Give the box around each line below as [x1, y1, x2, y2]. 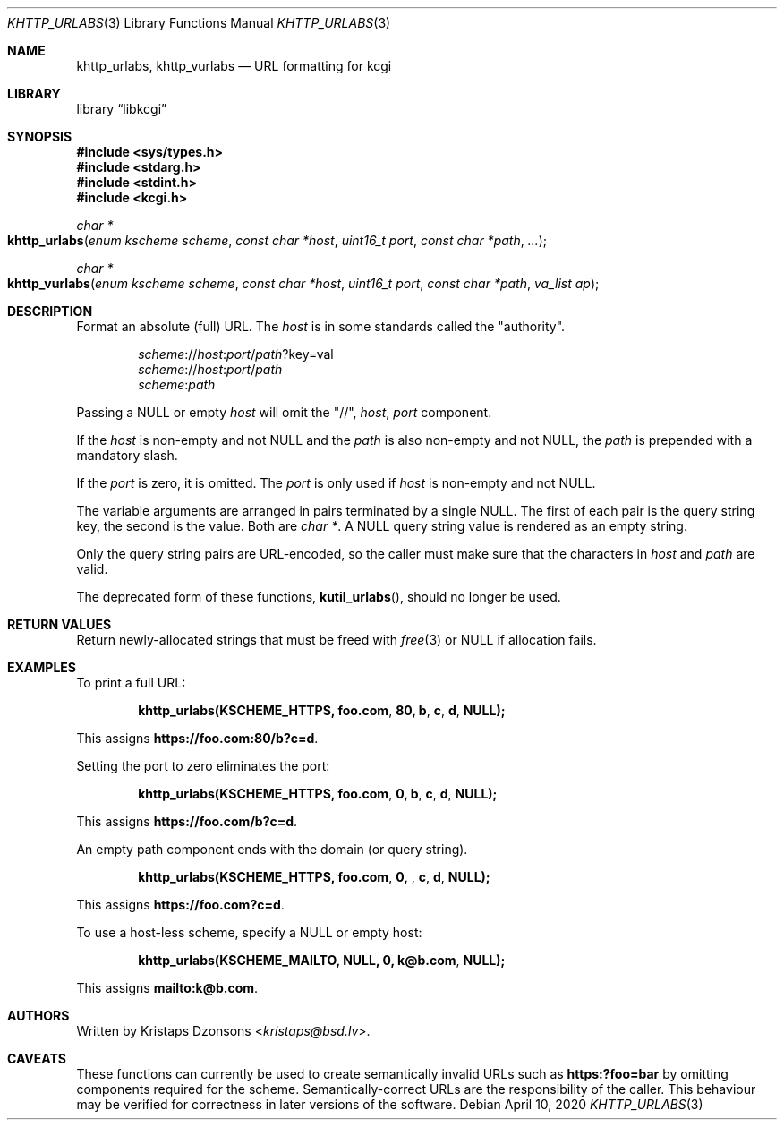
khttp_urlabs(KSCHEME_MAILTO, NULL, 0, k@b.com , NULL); [138, 952, 506, 968]
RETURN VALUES [7, 617, 112, 632]
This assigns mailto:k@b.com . [76, 980, 259, 995]
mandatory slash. [76, 448, 178, 463]
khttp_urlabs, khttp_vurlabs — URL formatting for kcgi [76, 58, 392, 73]
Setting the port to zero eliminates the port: [76, 758, 330, 773]
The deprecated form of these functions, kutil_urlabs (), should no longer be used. [76, 589, 561, 604]
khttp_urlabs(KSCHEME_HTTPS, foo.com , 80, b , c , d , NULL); [138, 703, 506, 718]
